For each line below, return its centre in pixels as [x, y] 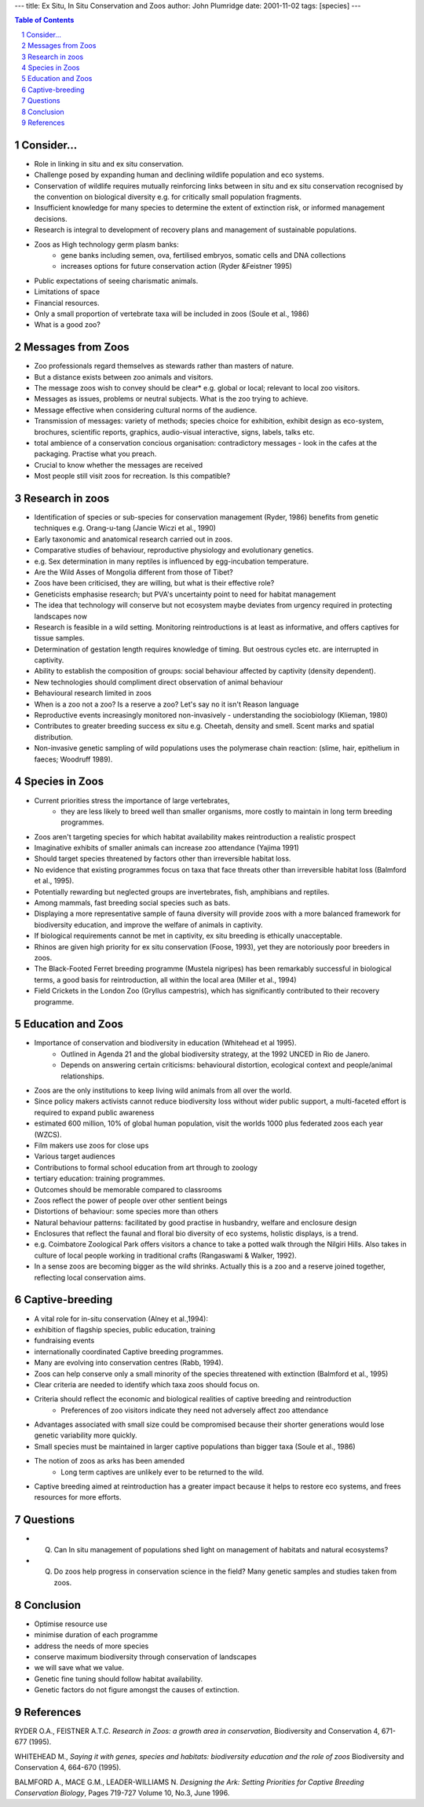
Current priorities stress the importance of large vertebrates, [132, 800]
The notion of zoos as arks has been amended [109, 1461]
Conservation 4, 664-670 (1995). [68, 1768]
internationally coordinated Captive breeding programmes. [129, 1351]
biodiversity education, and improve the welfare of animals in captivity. [148, 924]
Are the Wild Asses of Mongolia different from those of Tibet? [133, 572]
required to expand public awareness [94, 1112]
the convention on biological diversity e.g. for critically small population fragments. [168, 196]
